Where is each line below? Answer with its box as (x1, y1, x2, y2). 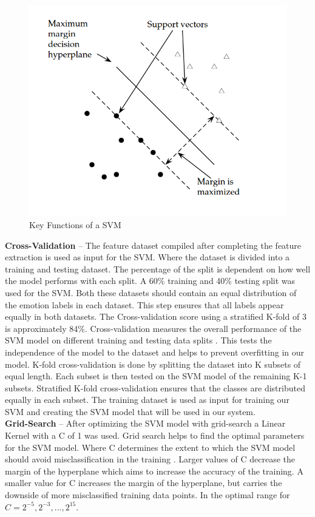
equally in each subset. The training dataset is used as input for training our (5, 393, 290, 406)
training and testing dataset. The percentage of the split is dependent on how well (5, 262, 311, 275)
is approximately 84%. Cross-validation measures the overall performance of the (5, 322, 302, 334)
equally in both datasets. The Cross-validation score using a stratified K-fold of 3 (5, 310, 307, 323)
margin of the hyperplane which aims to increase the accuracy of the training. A (5, 464, 303, 477)
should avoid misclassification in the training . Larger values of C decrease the (5, 453, 295, 465)
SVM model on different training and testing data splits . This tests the (5, 334, 272, 346)
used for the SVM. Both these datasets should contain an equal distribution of (5, 286, 297, 299)
